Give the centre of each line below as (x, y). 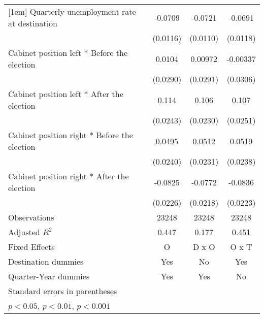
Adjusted (24, 232)
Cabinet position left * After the (66, 94)
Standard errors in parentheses (63, 291)
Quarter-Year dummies (49, 276)
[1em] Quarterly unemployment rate (72, 11)
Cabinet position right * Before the (71, 135)
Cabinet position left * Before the (68, 53)
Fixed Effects (31, 247)
